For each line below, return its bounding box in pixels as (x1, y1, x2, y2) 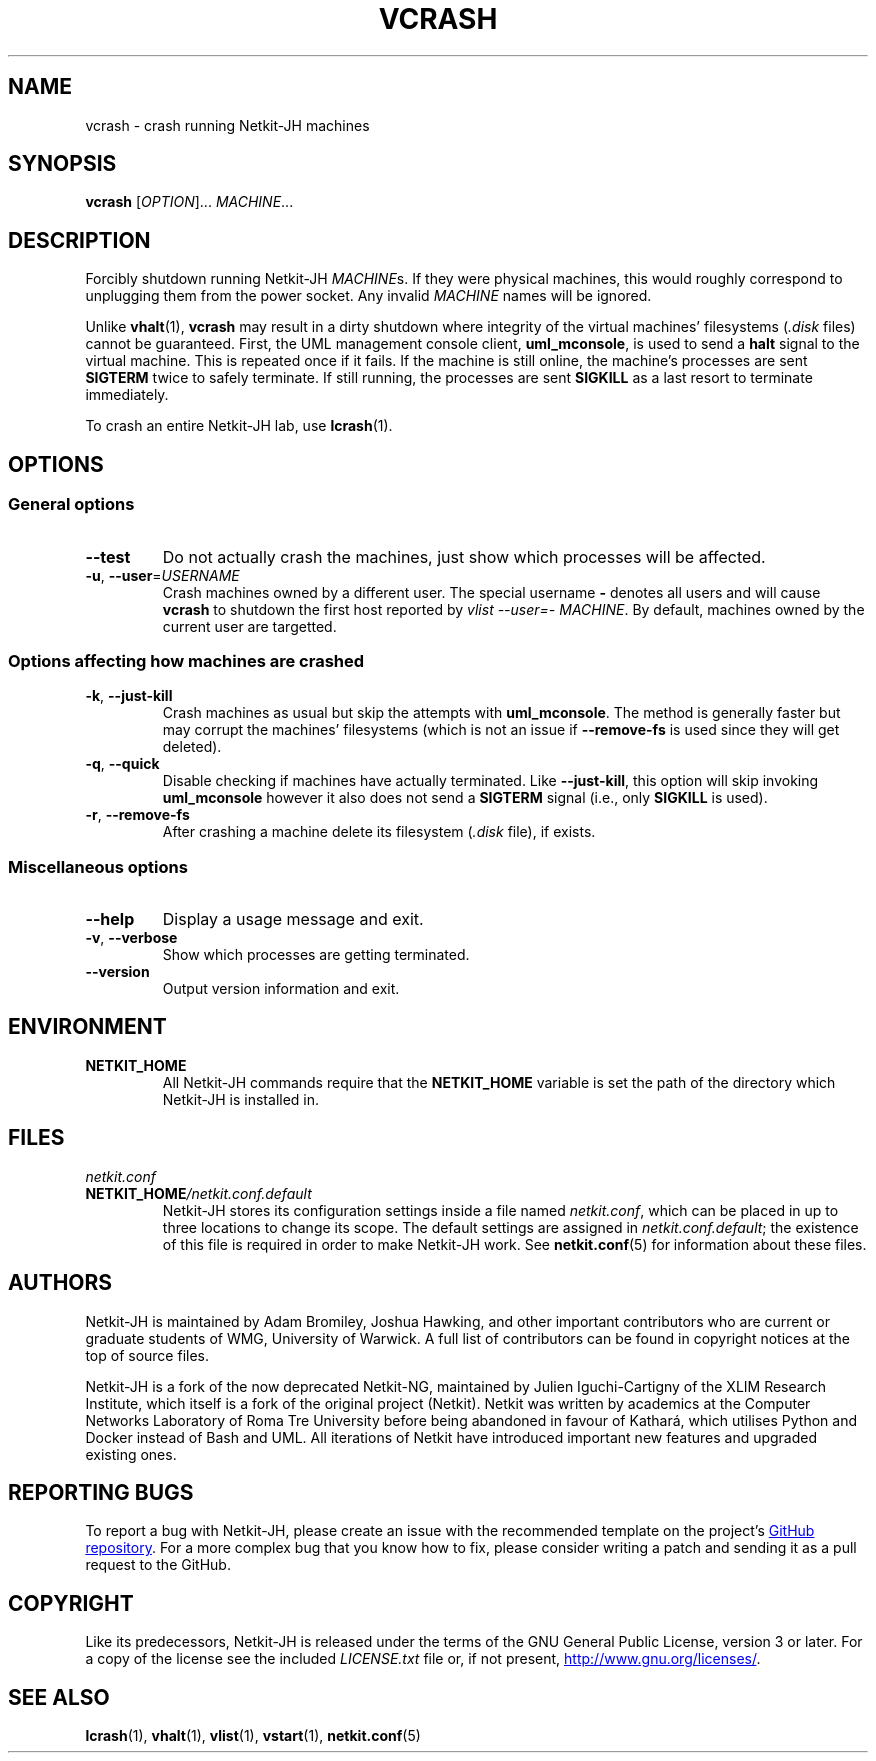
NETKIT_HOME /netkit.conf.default (85, 1184, 312, 1202)
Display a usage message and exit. (162, 909, 424, 929)
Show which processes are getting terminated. (162, 946, 470, 963)
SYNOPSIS (8, 151, 117, 177)
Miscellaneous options (8, 856, 188, 877)
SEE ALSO (8, 1684, 110, 1710)
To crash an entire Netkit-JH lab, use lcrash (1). (85, 417, 393, 435)
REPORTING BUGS (8, 1479, 194, 1505)
